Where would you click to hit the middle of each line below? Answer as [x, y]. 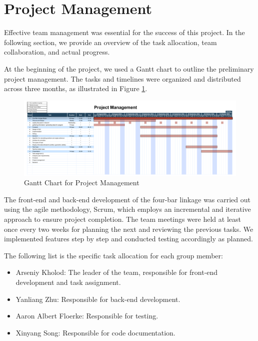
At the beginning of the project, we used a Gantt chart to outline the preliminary [129, 68]
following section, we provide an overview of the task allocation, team [110, 42]
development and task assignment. [68, 282]
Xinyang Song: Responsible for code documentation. [95, 332]
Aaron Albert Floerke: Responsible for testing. [87, 316]
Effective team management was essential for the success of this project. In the [124, 32]
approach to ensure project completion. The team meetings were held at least [122, 219]
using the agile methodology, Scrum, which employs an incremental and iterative [127, 209]
